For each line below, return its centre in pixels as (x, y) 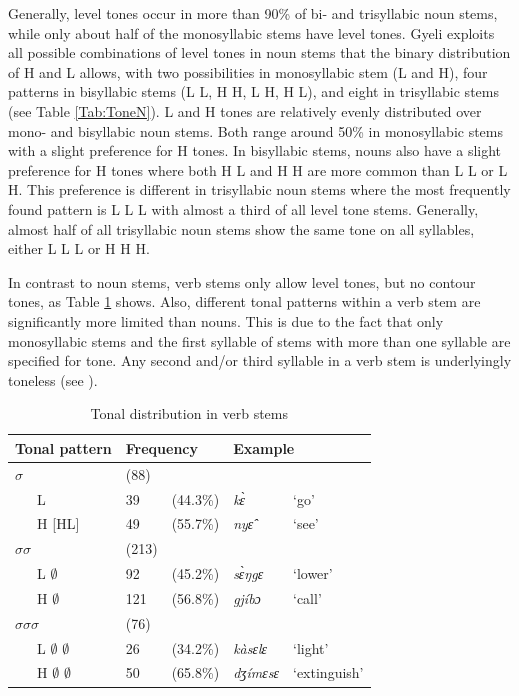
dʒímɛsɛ (256, 672)
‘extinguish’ (328, 672)
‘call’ (307, 597)
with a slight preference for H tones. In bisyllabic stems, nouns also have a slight (255, 150)
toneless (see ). (53, 379)
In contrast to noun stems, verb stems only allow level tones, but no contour (242, 281)
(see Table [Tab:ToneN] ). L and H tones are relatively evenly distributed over (245, 110)
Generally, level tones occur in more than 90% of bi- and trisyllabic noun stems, (253, 13)
